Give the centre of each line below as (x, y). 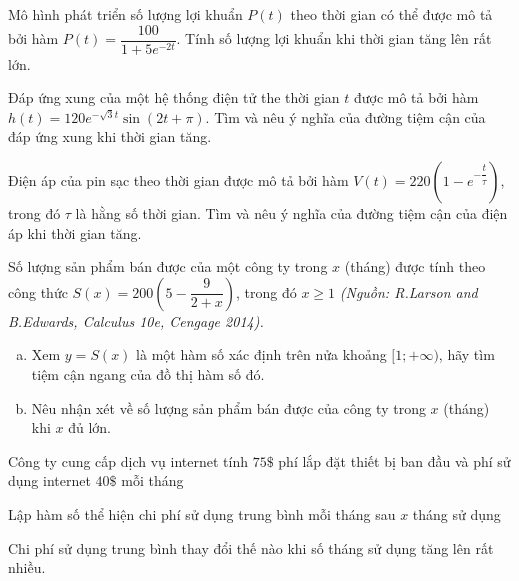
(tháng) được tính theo (415, 266)
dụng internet (49, 480)
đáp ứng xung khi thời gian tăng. (110, 136)
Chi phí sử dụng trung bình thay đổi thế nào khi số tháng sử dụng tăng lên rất (251, 547)
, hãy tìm (466, 354)
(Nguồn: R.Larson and (408, 291)
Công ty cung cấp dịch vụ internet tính (128, 460)
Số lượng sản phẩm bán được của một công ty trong (168, 266)
